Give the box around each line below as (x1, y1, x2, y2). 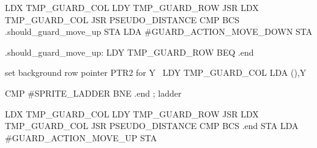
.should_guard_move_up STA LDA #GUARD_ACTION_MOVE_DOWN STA (5, 25, 313, 38)
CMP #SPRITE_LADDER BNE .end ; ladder (5, 86, 182, 99)
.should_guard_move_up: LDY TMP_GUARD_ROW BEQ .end (5, 45, 254, 58)
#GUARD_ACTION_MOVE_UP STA (5, 131, 157, 144)
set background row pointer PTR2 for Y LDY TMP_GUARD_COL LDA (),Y (5, 66, 307, 79)
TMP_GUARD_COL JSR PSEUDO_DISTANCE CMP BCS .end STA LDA (5, 119, 299, 132)
